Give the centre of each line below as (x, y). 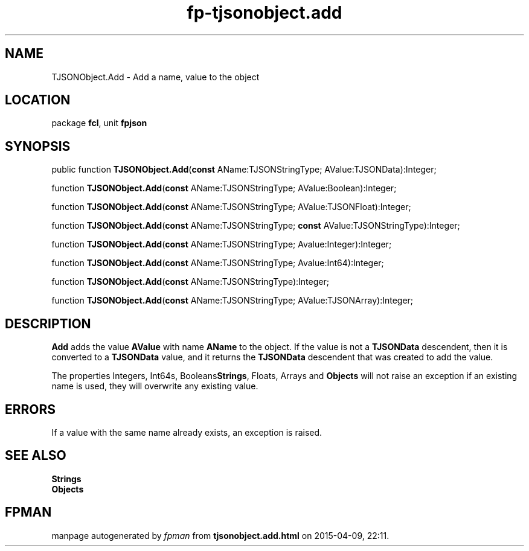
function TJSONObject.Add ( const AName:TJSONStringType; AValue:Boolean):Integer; (224, 188)
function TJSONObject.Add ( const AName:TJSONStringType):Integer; (190, 282)
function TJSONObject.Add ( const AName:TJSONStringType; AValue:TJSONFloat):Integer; (231, 207)
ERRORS (30, 409)
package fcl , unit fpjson (99, 123)
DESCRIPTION (48, 323)
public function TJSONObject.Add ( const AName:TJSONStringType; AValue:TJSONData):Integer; (244, 170)
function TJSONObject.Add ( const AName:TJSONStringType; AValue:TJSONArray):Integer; (232, 301)
